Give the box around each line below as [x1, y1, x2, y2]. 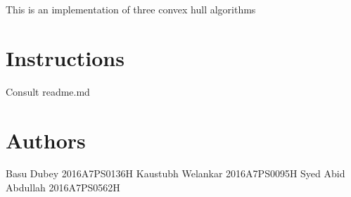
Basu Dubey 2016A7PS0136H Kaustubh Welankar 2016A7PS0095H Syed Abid [6, 166, 345, 181]
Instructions [6, 43, 125, 72]
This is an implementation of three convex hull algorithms [6, 2, 256, 16]
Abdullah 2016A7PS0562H [6, 180, 120, 195]
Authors [6, 125, 86, 154]
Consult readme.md [6, 84, 90, 99]
